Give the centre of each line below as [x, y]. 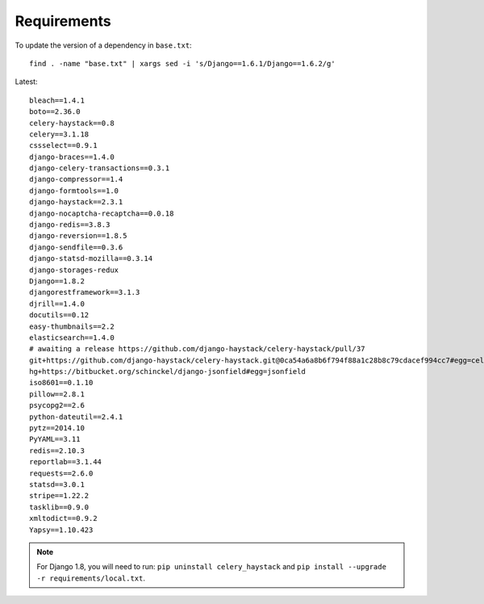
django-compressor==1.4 [76, 179]
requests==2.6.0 [61, 473]
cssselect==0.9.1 [63, 146]
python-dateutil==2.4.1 [76, 417]
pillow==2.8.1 [57, 394]
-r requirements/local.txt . [91, 578]
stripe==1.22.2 [59, 496]
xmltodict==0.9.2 [63, 518]
